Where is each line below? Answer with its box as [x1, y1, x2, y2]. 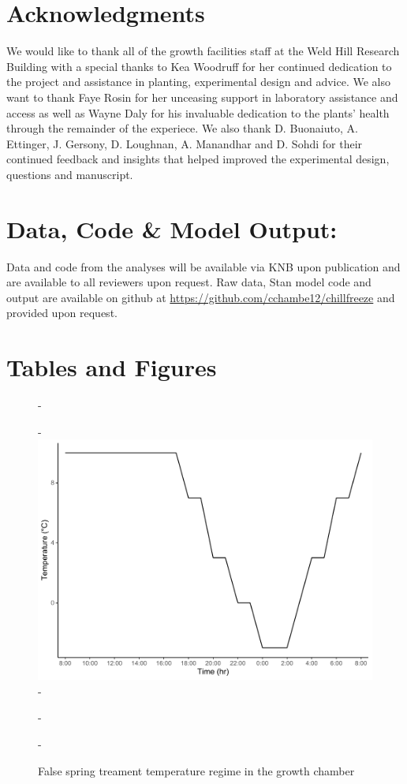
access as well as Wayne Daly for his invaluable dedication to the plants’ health [6, 104, 390, 121]
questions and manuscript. [6, 166, 133, 182]
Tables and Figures [6, 351, 217, 383]
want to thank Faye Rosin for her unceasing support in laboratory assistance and [6, 88, 398, 105]
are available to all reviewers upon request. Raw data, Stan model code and [6, 274, 372, 290]
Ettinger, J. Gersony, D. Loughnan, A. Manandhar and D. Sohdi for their [6, 135, 363, 151]
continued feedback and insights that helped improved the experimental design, [6, 151, 390, 167]
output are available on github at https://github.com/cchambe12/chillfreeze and [6, 289, 395, 305]
